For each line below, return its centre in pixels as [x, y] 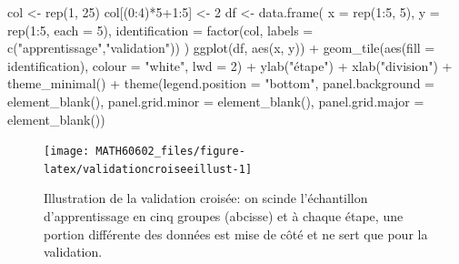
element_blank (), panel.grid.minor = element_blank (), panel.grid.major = [216, 101]
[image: [67, 152]
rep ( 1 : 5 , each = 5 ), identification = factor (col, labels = [160, 30]
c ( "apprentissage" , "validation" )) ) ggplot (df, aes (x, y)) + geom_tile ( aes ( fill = [221, 48]
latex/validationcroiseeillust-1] [148, 169]
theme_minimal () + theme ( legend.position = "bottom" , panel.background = [221, 83]
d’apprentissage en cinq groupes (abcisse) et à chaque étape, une [224, 216]
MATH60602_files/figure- [170, 152]
